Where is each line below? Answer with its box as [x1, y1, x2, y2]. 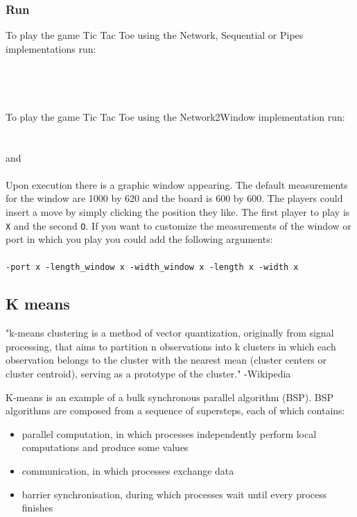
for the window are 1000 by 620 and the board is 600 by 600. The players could [6, 191, 343, 205]
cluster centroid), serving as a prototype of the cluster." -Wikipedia [6, 366, 291, 381]
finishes [21, 500, 53, 515]
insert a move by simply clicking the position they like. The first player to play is [6, 204, 350, 219]
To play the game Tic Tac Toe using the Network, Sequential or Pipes [6, 28, 304, 42]
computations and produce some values [21, 440, 189, 455]
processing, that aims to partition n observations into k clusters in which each [6, 339, 336, 353]
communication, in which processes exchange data [21, 463, 234, 477]
